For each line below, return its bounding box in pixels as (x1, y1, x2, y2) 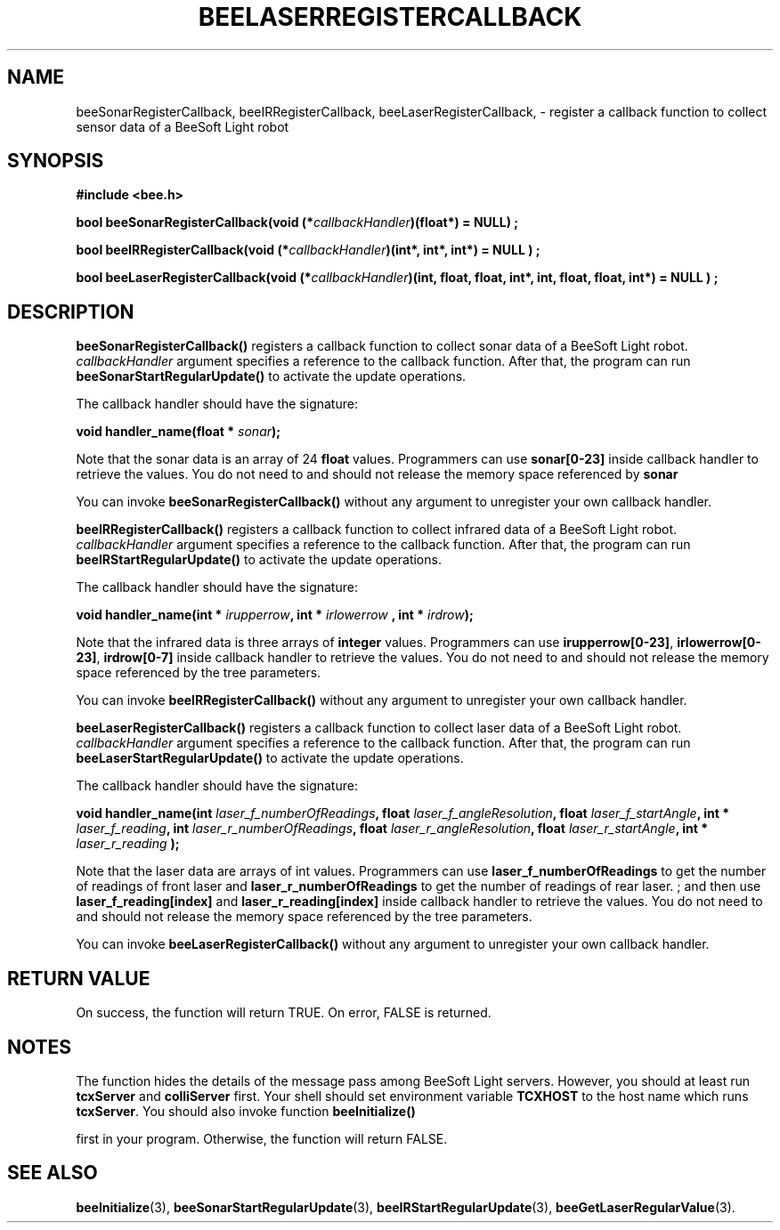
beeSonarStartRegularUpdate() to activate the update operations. (76, 368, 467, 384)
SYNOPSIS (7, 150, 104, 173)
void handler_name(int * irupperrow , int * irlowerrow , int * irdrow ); (76, 607, 474, 623)
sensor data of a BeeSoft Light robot (76, 118, 289, 134)
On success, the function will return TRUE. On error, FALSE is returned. (76, 1005, 492, 1021)
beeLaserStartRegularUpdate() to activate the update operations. (76, 750, 464, 766)
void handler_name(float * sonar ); (76, 424, 281, 440)
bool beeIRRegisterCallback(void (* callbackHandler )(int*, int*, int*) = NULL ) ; (76, 242, 540, 258)
